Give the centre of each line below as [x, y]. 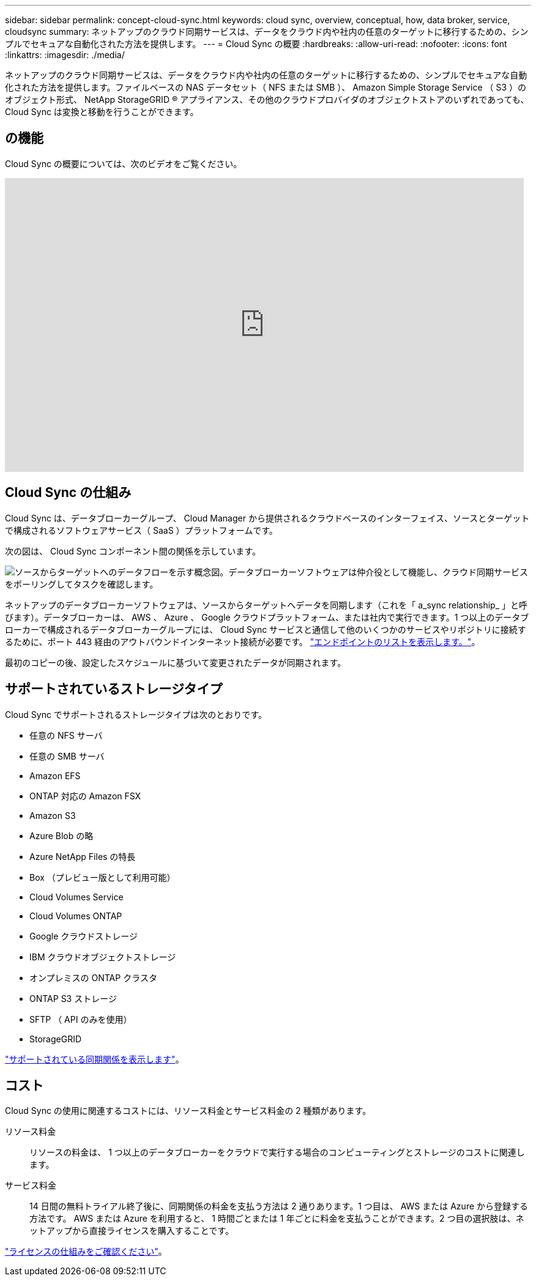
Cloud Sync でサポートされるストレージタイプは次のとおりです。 [136, 714]
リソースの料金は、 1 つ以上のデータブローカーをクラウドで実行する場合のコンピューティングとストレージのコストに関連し [277, 1152]
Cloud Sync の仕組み [68, 493]
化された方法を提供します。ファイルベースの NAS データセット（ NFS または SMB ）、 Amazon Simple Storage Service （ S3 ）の [266, 87]
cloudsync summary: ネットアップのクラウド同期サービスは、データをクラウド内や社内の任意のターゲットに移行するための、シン [267, 32]
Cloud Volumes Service [76, 897]
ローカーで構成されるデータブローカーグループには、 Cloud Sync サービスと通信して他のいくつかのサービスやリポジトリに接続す [266, 629]
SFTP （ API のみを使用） [81, 1019]
